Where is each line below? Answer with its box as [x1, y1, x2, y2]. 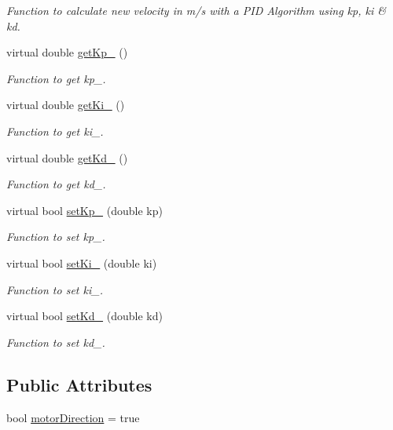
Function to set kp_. [6, 228, 105, 245]
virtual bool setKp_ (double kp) [6, 202, 163, 218]
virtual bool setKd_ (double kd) [6, 308, 163, 324]
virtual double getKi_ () [6, 97, 125, 113]
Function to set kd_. [6, 333, 105, 350]
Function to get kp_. [6, 70, 106, 86]
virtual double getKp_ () [6, 44, 128, 60]
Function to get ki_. [6, 122, 104, 139]
